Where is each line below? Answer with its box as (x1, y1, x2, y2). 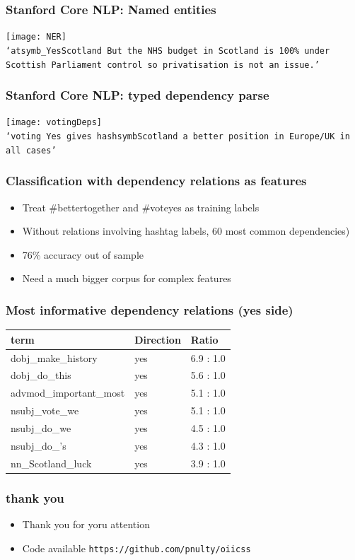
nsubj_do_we (11, 420, 71, 435)
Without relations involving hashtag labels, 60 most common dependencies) (22, 223, 350, 238)
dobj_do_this (11, 368, 71, 383)
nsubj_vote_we (11, 403, 79, 418)
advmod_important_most (11, 385, 125, 400)
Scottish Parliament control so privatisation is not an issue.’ (6, 59, 320, 70)
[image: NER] (6, 32, 66, 42)
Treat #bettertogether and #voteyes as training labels (22, 199, 260, 214)
